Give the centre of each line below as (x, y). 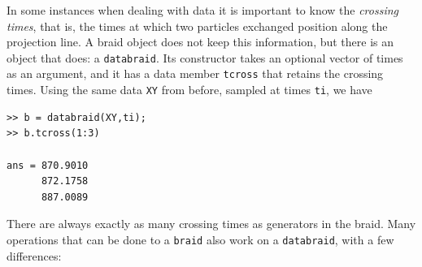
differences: (34, 255)
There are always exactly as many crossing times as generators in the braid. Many (211, 224)
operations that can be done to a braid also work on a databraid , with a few (200, 239)
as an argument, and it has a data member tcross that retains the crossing (195, 73)
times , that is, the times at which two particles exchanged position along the (197, 26)
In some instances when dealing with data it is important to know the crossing (203, 10)
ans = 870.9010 (48, 165)
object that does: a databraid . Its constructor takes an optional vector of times (205, 57)
